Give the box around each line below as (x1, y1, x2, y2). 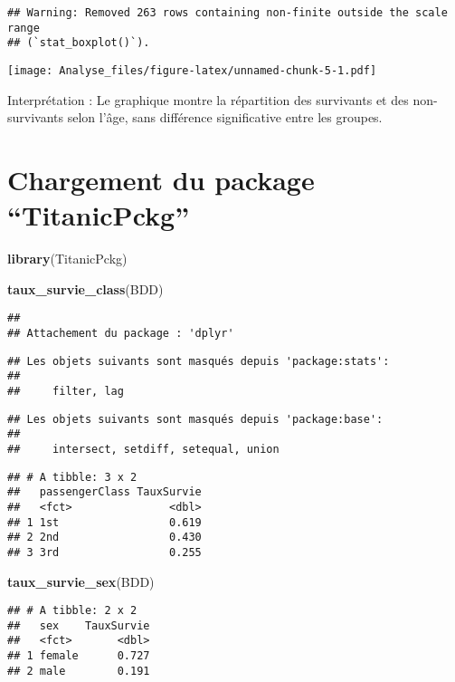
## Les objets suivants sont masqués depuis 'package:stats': (7, 354, 390, 368)
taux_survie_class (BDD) (7, 279, 164, 298)
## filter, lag (7, 384, 124, 398)
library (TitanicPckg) (7, 249, 128, 268)
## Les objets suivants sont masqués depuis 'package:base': (7, 412, 384, 426)
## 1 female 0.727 (7, 649, 150, 663)
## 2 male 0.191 (7, 664, 150, 677)
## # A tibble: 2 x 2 (7, 604, 137, 618)
